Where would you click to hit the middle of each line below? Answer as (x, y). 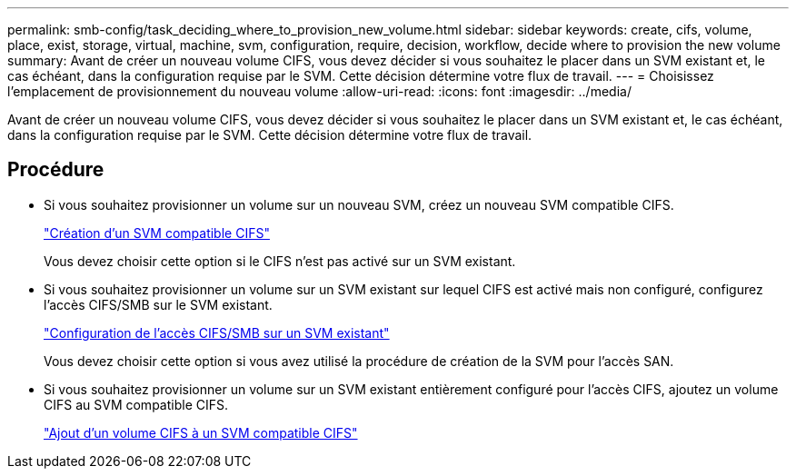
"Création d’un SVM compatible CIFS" (157, 233)
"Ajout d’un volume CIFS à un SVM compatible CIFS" (201, 432)
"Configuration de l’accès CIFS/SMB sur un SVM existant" (217, 332)
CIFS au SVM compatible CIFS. (136, 404)
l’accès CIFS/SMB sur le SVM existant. (158, 304)
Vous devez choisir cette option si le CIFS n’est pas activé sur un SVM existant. (280, 261)
